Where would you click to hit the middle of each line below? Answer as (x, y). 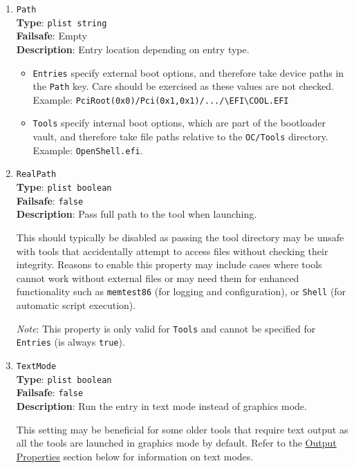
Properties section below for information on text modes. (135, 456)
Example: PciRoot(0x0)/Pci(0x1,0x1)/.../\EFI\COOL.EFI (161, 99)
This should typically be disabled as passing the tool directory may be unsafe (180, 237)
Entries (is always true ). (71, 342)
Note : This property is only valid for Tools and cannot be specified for (166, 328)
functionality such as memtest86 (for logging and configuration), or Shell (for (181, 291)
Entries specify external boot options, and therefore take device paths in (188, 72)
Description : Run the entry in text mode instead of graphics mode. (161, 405)
